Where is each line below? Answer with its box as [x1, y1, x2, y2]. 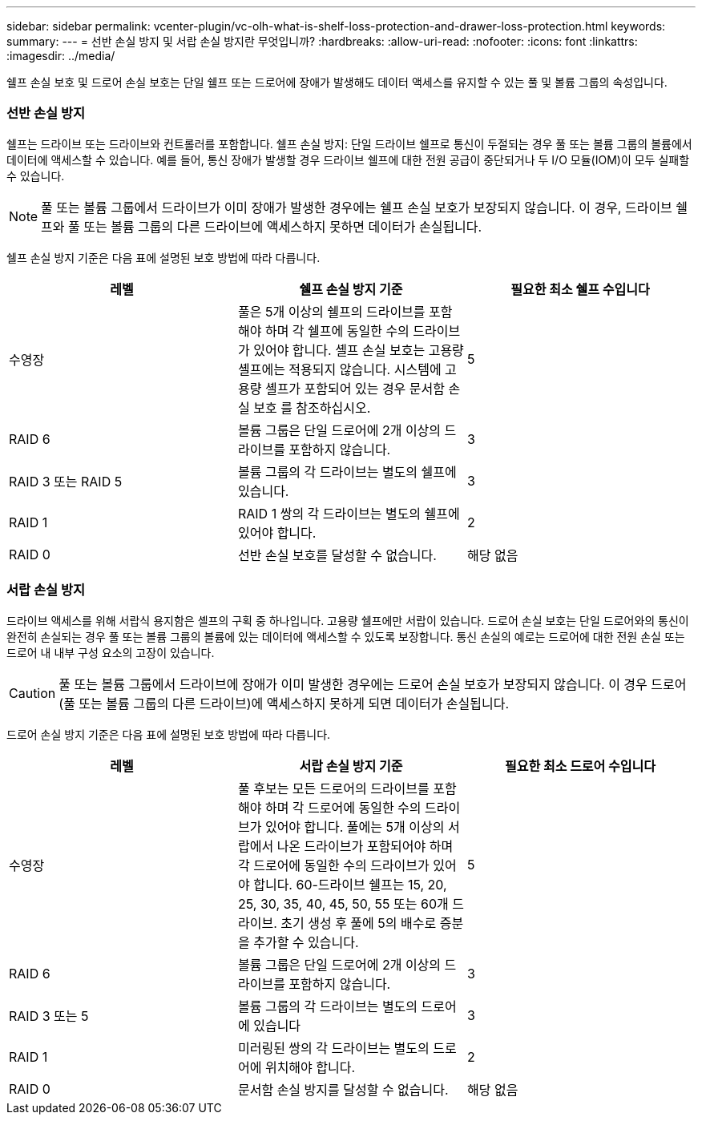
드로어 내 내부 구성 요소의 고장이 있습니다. [6, 645, 215, 659]
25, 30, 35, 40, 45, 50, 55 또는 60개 [237, 895, 449, 912]
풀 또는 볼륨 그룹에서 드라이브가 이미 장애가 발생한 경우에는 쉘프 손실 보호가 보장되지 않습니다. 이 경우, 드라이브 [41, 199, 672, 216]
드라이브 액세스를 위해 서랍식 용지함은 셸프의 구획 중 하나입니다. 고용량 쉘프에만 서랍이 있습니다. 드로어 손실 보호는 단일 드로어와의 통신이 [6, 613, 689, 627]
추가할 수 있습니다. [253, 933, 359, 950]
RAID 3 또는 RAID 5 [9, 473, 123, 490]
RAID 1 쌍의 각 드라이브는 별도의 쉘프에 [237, 505, 460, 522]
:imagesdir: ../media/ [6, 49, 115, 63]
